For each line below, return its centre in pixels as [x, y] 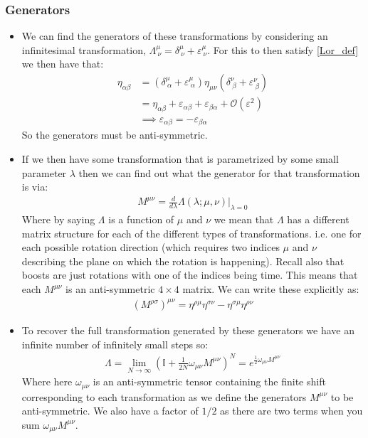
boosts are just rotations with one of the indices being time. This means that [190, 275]
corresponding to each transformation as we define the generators [164, 396]
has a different [318, 219]
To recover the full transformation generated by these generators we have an [188, 330]
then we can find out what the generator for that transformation [219, 172]
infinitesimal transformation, [84, 49]
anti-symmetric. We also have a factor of [110, 411]
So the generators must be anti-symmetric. [115, 135]
